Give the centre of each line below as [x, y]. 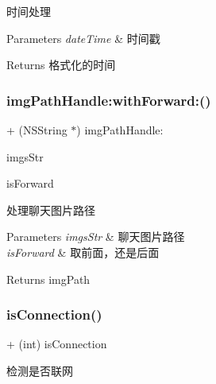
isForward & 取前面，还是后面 [83, 252]
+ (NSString [37, 130]
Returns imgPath [48, 279]
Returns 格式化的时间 [61, 65]
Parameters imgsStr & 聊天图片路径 [96, 237]
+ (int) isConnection [57, 344]
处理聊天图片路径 [51, 209]
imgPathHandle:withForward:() [109, 100]
